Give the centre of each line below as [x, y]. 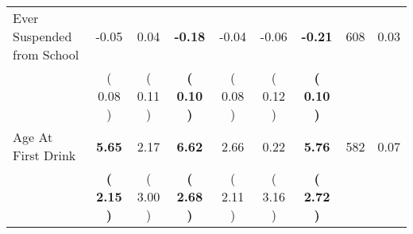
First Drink [44, 155]
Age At [33, 137]
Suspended [42, 36]
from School [46, 54]
